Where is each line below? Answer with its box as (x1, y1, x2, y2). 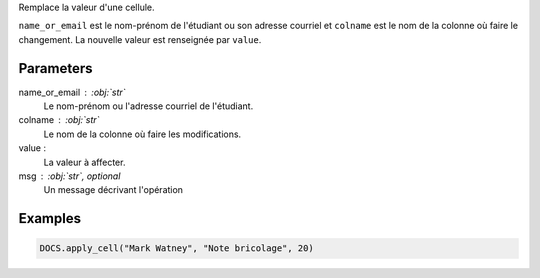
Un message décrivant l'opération (43, 184, 184, 196)
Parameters (18, 60, 93, 77)
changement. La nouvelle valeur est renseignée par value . (18, 33, 262, 45)
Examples (18, 210, 82, 227)
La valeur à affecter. (43, 156, 126, 168)
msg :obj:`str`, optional (18, 170, 121, 182)
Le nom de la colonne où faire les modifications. (43, 128, 242, 140)
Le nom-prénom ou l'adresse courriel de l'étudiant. (43, 100, 254, 112)
